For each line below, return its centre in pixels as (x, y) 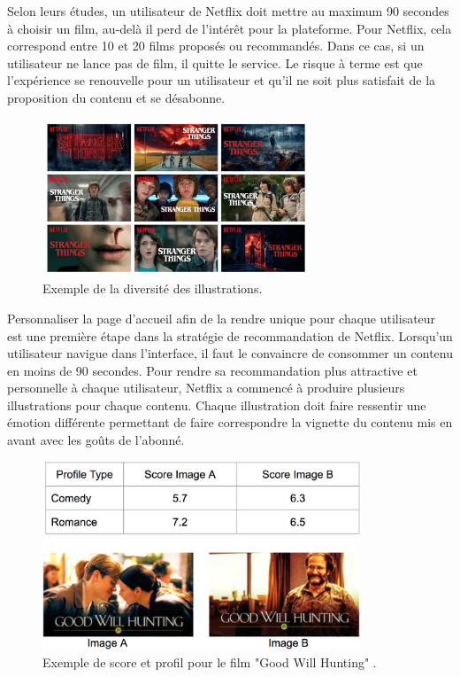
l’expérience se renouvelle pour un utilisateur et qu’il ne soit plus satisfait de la (222, 80)
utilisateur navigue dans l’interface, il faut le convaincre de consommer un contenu (230, 353)
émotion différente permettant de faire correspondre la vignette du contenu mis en (230, 422)
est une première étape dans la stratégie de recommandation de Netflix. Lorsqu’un (230, 335)
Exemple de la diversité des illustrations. (153, 288)
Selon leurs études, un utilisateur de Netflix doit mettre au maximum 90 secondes (228, 11)
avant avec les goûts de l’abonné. (96, 440)
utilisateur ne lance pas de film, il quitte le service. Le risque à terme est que (215, 62)
